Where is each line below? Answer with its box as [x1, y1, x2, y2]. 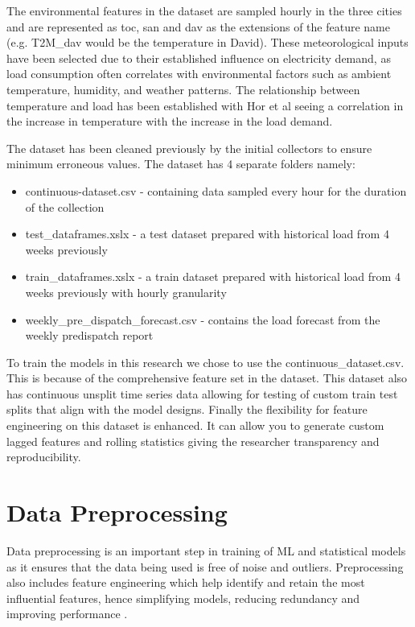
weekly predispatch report [25, 327, 154, 344]
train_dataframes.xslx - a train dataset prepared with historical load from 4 [25, 268, 401, 285]
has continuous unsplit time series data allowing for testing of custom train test [6, 385, 398, 402]
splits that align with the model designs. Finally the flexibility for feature [6, 401, 368, 418]
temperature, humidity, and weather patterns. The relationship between [6, 80, 360, 97]
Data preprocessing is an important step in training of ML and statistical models [6, 542, 406, 559]
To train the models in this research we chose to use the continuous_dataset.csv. [6, 353, 405, 370]
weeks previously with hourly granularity [25, 283, 227, 300]
